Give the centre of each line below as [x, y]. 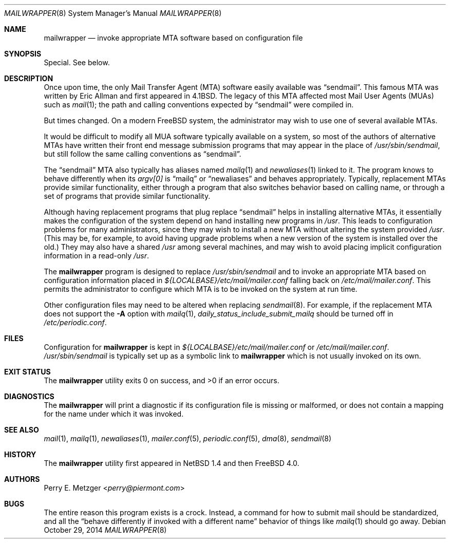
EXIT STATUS [27, 372]
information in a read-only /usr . [96, 256]
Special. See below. [77, 62]
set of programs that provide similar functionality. [127, 196]
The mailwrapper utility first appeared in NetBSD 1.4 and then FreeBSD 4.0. [172, 463]
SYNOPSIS [23, 54]
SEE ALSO [22, 430]
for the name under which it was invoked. [114, 414]
